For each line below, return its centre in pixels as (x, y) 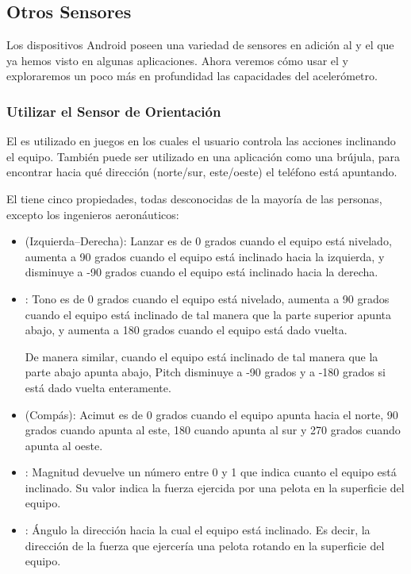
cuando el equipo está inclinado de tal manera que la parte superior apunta (208, 314)
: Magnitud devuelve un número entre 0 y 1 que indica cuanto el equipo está (211, 472)
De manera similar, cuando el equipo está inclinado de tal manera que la (202, 356)
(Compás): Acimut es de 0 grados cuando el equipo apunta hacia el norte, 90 (211, 414)
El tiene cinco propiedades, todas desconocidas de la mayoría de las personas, (194, 198)
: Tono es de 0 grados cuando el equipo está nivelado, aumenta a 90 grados (207, 298)
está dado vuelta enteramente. (98, 387)
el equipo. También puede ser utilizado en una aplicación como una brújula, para (204, 156)
